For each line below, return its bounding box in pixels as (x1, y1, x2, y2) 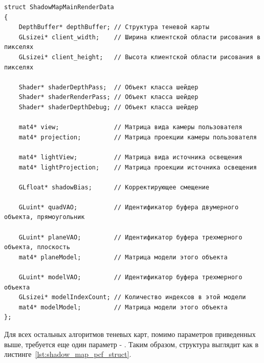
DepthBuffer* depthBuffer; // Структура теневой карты (18, 23, 209, 31)
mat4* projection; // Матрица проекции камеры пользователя (18, 133, 257, 141)
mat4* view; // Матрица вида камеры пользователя (18, 124, 243, 131)
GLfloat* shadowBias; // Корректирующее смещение (18, 183, 209, 191)
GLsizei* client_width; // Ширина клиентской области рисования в (18, 33, 261, 41)
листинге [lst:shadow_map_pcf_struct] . (4, 349, 131, 359)
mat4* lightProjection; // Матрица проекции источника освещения (18, 163, 257, 171)
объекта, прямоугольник (4, 213, 85, 221)
